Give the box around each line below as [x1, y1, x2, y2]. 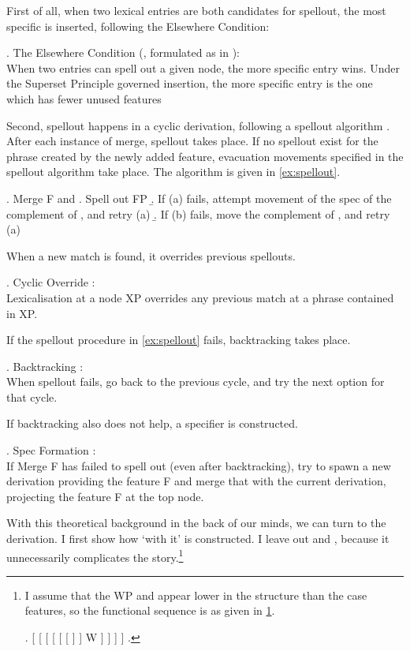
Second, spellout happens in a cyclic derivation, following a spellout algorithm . [6, 117, 390, 133]
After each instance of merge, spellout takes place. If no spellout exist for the [6, 133, 378, 149]
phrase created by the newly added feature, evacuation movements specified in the [6, 148, 404, 164]
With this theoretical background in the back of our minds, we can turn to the [6, 514, 386, 531]
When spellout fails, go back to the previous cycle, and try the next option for [6, 373, 385, 390]
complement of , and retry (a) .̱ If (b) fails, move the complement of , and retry [6, 205, 390, 222]
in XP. [6, 305, 38, 321]
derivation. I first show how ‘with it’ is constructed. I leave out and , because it [6, 530, 389, 547]
